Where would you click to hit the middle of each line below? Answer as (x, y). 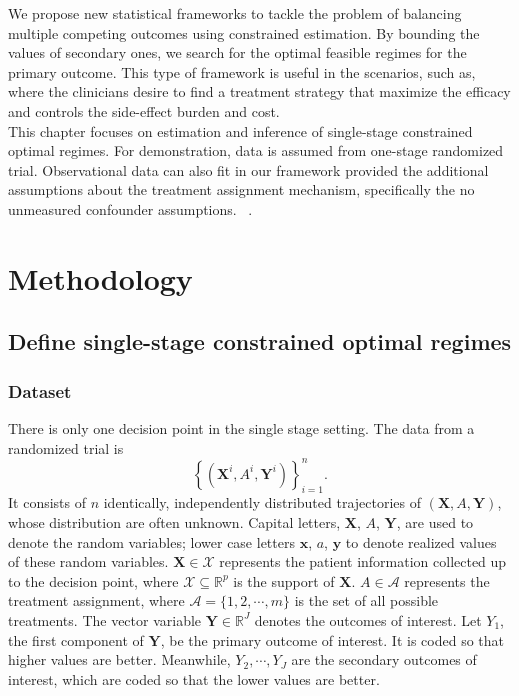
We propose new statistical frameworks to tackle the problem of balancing (235, 13)
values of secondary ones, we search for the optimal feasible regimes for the (237, 52)
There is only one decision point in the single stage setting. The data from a (241, 427)
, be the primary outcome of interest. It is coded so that (332, 639)
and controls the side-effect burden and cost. (144, 110)
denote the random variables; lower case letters (151, 541)
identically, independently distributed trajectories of (262, 502)
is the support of (284, 580)
